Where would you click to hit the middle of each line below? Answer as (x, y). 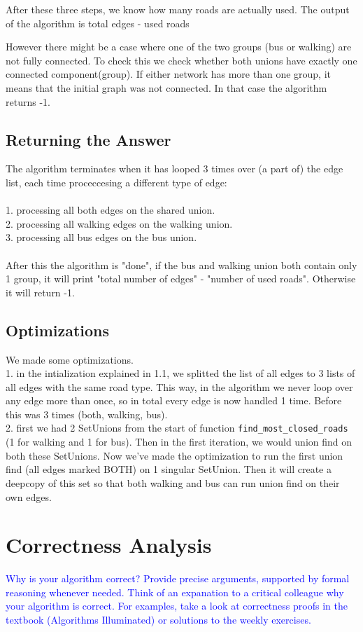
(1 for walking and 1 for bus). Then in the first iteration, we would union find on (179, 442)
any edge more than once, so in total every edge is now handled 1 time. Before (174, 400)
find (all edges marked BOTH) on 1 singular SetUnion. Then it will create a (169, 469)
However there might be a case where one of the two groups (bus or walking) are (179, 47)
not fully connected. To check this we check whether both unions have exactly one (181, 60)
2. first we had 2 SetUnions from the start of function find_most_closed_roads (177, 428)
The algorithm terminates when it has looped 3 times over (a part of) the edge (175, 169)
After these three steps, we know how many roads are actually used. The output (178, 9)
